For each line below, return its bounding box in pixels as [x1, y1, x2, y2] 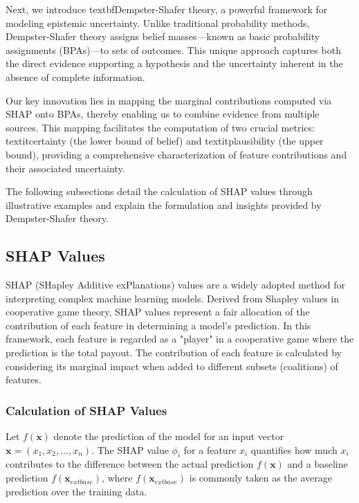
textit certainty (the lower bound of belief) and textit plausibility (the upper [6, 134, 324, 148]
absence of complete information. [6, 69, 145, 84]
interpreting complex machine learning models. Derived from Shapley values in [6, 291, 340, 305]
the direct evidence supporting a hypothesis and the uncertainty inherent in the [6, 56, 343, 71]
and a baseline [287, 457, 348, 471]
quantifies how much [250, 442, 338, 457]
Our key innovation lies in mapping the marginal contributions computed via [6, 93, 332, 107]
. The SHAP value [91, 442, 169, 457]
